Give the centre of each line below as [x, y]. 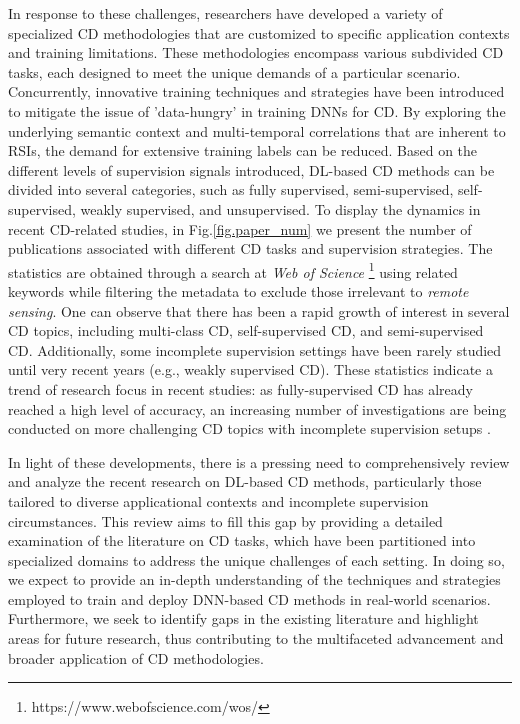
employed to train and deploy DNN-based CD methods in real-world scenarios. [249, 598]
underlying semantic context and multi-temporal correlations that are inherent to [257, 130]
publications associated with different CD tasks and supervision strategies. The [250, 248]
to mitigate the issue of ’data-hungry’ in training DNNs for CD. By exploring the [257, 110]
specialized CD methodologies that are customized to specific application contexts [259, 32]
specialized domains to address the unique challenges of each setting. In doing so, [256, 559]
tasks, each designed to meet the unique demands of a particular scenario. [234, 71]
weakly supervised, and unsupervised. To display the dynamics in [280, 208]
